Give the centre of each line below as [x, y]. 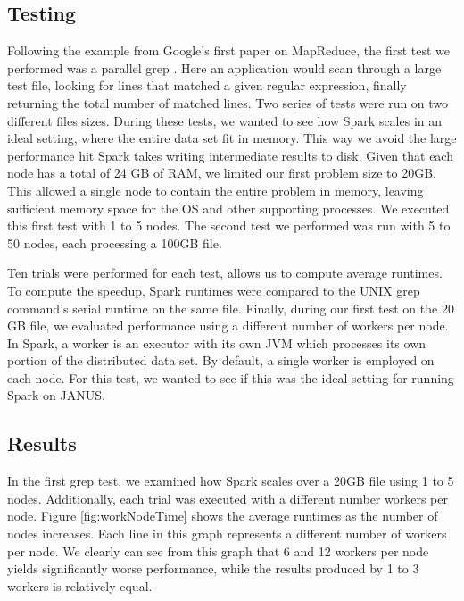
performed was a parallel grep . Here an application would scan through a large [224, 67]
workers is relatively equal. [80, 585]
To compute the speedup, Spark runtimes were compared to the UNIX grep [214, 290]
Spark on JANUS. [56, 395]
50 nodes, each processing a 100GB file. [115, 242]
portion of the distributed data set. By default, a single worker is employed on [221, 360]
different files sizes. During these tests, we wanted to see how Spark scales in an [225, 120]
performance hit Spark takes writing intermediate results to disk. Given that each [230, 155]
